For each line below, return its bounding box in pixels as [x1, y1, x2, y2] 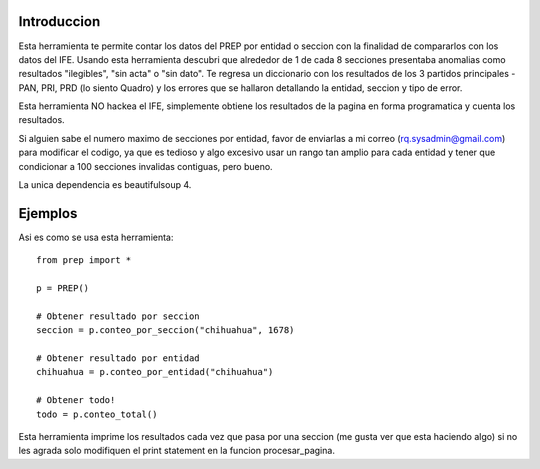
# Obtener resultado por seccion [36, 310, 200, 322]
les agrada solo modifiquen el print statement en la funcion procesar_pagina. [18, 445, 335, 457]
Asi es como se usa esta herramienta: [18, 231, 174, 243]
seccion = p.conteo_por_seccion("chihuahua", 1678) [36, 325, 295, 336]
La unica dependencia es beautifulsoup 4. [18, 179, 192, 191]
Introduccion [18, 13, 101, 30]
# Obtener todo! [36, 395, 116, 406]
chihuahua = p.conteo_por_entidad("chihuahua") [36, 366, 274, 378]
